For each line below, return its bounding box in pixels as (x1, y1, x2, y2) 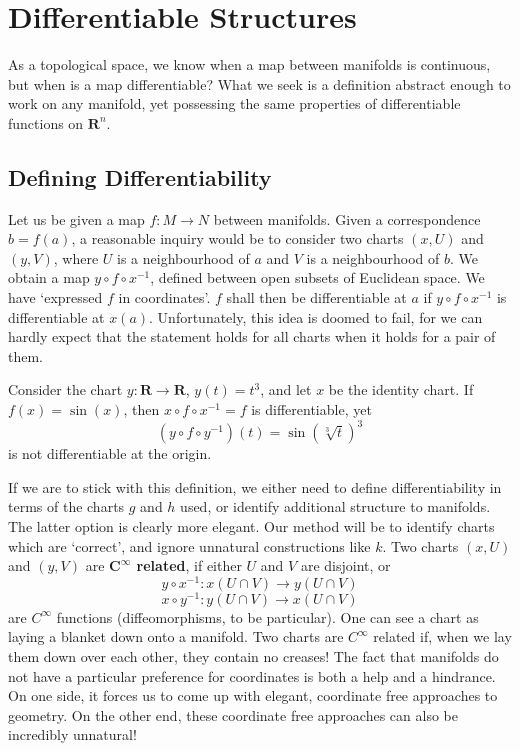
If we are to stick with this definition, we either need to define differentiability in (8, 476, 502, 497)
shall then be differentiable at (226, 287, 407, 308)
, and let (260, 379, 312, 400)
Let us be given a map (8, 208, 145, 229)
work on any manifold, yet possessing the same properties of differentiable (8, 93, 461, 114)
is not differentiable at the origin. (8, 443, 212, 464)
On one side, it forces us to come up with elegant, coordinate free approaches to (8, 685, 498, 706)
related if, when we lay (373, 626, 512, 647)
